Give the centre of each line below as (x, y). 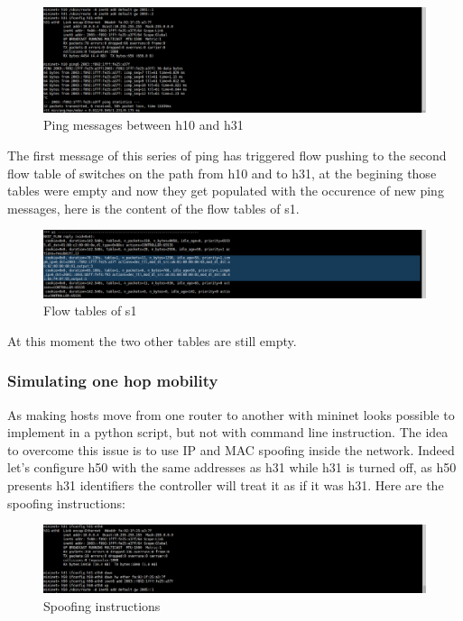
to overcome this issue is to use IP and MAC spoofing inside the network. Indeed (231, 449)
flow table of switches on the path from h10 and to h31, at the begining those (222, 173)
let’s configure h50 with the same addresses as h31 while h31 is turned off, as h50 (232, 467)
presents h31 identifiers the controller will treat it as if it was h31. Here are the (226, 485)
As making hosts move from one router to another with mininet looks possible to (231, 414)
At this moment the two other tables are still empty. (152, 340)
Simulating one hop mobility (113, 381)
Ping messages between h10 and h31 (144, 125)
